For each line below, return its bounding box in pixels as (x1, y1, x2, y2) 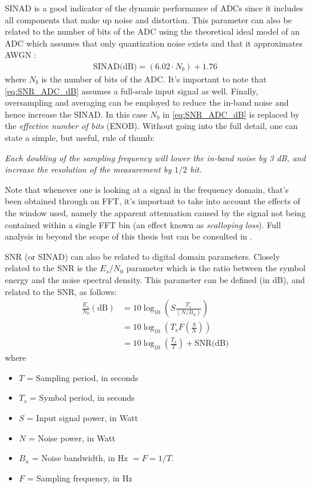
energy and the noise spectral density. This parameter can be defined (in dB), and (5, 273, 305, 286)
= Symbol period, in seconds (30, 391, 135, 404)
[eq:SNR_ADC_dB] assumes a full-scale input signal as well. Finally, (5, 84, 258, 97)
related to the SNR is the (5, 262, 97, 274)
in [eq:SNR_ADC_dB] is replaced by (162, 108, 300, 120)
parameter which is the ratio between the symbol (126, 262, 306, 274)
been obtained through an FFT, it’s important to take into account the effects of (5, 195, 300, 207)
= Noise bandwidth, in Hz (32, 452, 128, 464)
